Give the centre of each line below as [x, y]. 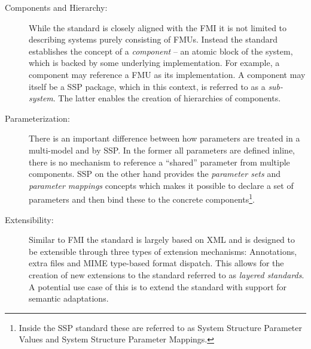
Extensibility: [29, 219]
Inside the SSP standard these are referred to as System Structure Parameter [161, 327]
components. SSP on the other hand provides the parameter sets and [155, 174]
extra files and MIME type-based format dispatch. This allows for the [156, 263]
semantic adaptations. [69, 298]
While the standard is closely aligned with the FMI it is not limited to [158, 27]
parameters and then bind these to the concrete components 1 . [142, 198]
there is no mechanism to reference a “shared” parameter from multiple [159, 162]
